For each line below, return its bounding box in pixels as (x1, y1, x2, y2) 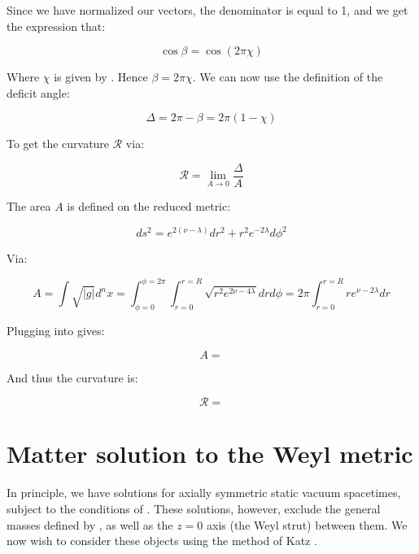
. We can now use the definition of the (192, 68, 383, 85)
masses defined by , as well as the (7, 516, 173, 533)
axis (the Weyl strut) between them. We (207, 516, 408, 533)
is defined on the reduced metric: (67, 198, 231, 215)
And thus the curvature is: (7, 369, 138, 386)
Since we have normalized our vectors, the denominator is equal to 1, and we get (7, 2, 408, 18)
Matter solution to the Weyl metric (7, 437, 413, 470)
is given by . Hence (54, 68, 148, 85)
